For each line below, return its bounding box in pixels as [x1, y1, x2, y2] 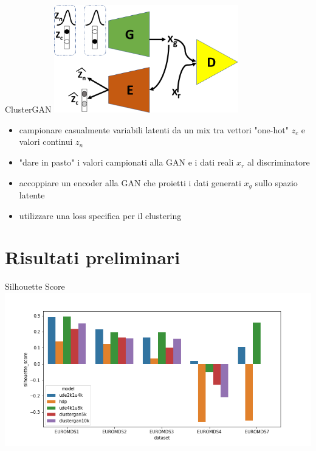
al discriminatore [247, 156, 310, 169]
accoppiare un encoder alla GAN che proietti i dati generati [19, 176, 241, 189]
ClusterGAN [5, 103, 52, 116]
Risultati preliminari [5, 245, 180, 270]
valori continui [19, 135, 73, 148]
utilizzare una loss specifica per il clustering [19, 209, 182, 222]
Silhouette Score [5, 280, 65, 293]
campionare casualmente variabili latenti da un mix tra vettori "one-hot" [19, 123, 289, 136]
